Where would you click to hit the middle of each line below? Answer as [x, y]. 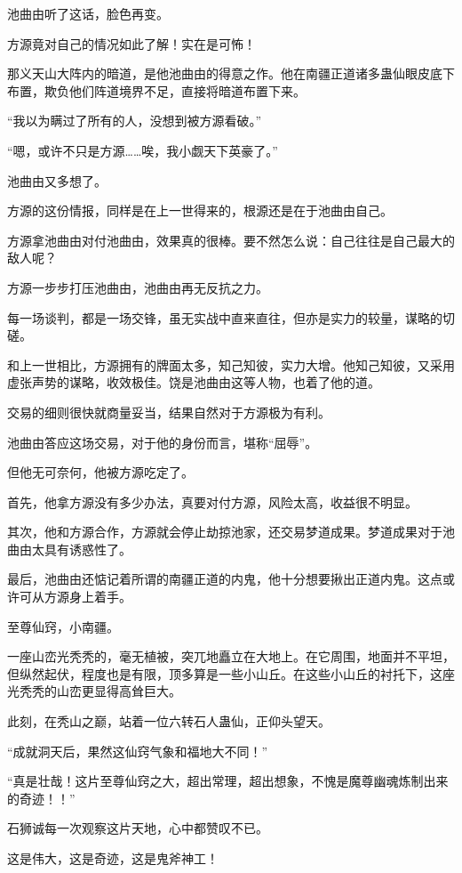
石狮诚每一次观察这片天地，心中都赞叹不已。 [138, 828]
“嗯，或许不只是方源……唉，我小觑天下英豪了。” [143, 150]
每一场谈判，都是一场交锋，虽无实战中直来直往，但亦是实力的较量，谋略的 [225, 317]
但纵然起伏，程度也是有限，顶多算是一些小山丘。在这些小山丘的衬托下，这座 [231, 673]
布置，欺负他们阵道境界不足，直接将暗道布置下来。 [156, 90]
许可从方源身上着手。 [69, 597]
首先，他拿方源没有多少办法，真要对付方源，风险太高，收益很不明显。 [212, 501]
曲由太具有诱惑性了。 [69, 549]
